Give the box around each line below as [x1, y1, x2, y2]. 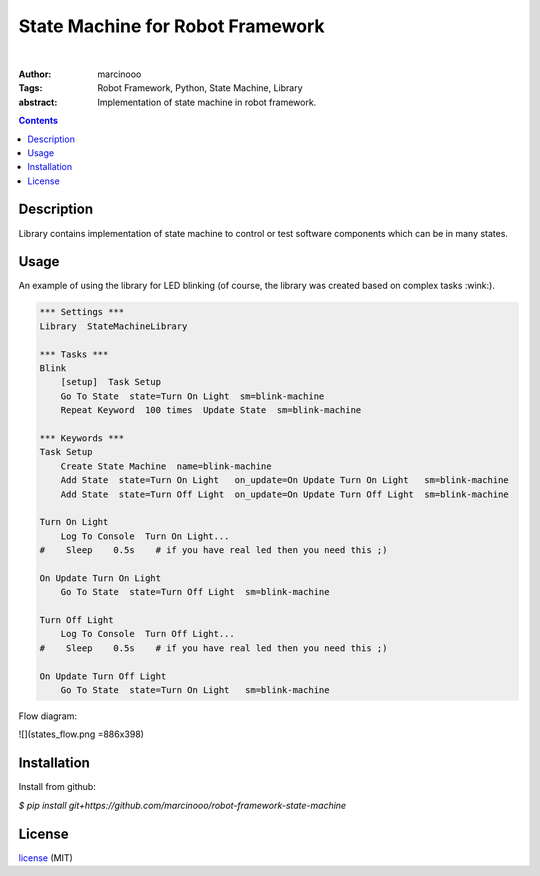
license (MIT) [18, 851, 74, 864]
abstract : [18, 96, 58, 108]
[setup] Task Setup [60, 376, 162, 388]
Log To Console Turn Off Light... [60, 628, 235, 640]
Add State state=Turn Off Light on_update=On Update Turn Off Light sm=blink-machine [60, 488, 509, 500]
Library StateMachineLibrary [39, 320, 188, 332]
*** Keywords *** [39, 432, 125, 444]
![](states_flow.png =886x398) [18, 728, 145, 740]
